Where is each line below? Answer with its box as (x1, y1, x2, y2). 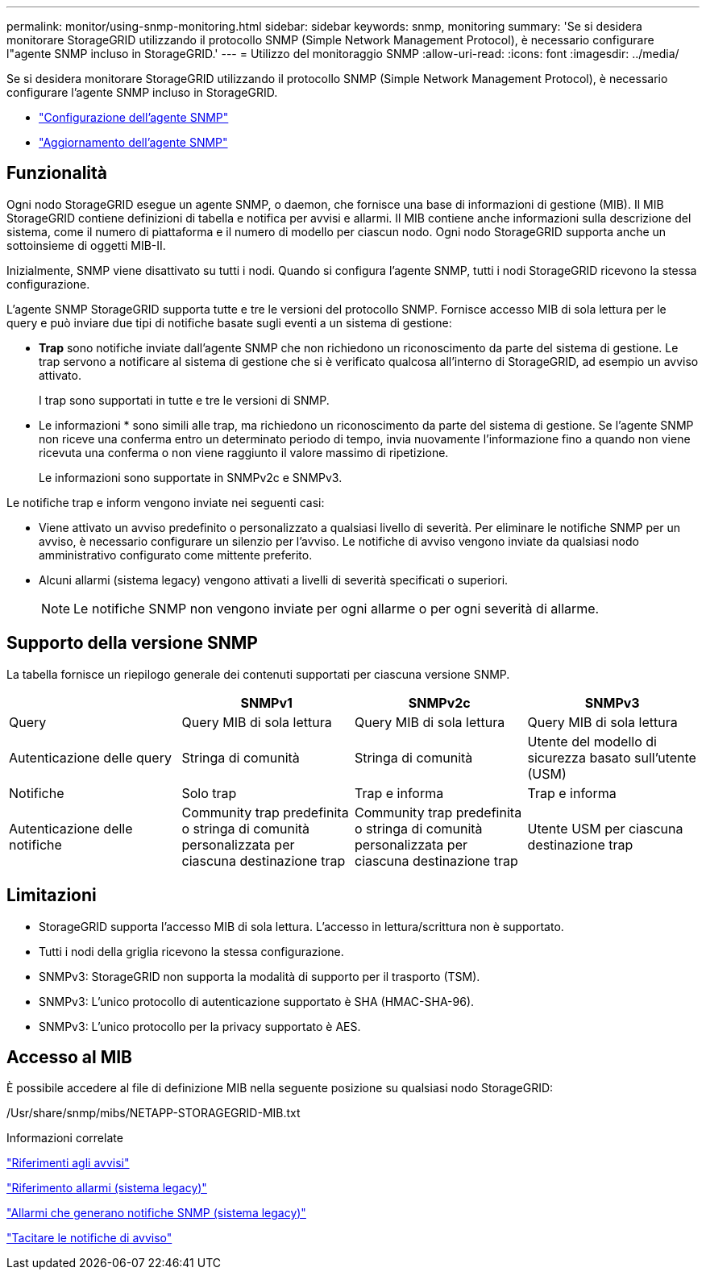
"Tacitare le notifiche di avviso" (6, 1231, 172, 1245)
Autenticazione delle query (9, 749, 172, 766)
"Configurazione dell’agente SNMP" (39, 110, 229, 124)
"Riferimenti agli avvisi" (6, 1156, 130, 1170)
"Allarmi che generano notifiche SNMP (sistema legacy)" (6, 1206, 306, 1220)
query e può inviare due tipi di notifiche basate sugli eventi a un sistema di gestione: (6, 315, 452, 330)
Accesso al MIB (6, 1046, 133, 1067)
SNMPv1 (240, 694, 293, 711)
